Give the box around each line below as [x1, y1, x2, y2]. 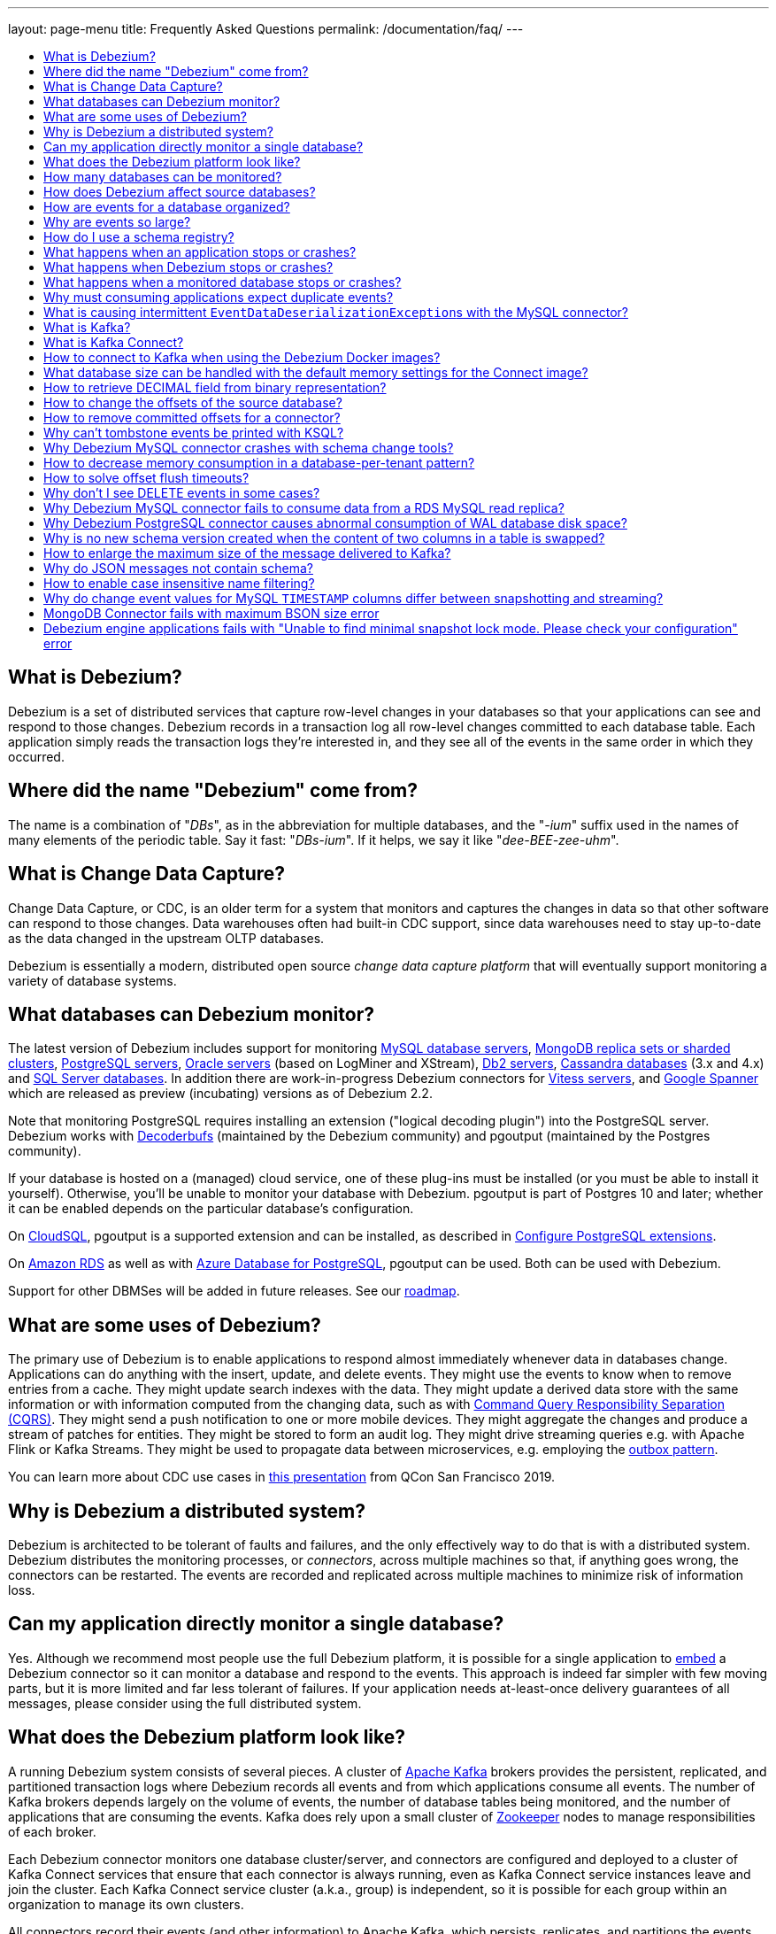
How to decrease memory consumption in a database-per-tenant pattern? [43, 455, 475, 470]
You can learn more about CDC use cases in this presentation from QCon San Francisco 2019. [8, 1469, 556, 1485]
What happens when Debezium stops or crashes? [43, 259, 334, 275]
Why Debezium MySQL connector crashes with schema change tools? [43, 440, 454, 455]
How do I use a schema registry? [43, 229, 234, 244]
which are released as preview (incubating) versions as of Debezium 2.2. [8, 1086, 433, 1102]
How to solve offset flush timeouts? [43, 470, 250, 485]
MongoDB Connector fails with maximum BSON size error [43, 606, 380, 621]
